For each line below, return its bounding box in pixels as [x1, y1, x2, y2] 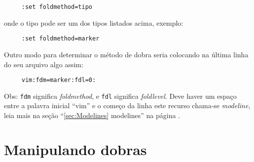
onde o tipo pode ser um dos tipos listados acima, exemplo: [4, 17, 183, 28]
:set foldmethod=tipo [21, 3, 92, 10]
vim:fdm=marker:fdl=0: [21, 77, 96, 84]
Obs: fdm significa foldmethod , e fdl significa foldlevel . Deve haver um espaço [4, 90, 237, 101]
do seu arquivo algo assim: [4, 59, 83, 69]
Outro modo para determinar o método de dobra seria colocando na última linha [4, 49, 249, 59]
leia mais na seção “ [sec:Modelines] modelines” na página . [4, 110, 180, 120]
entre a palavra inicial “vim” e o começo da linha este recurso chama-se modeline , [4, 100, 251, 111]
